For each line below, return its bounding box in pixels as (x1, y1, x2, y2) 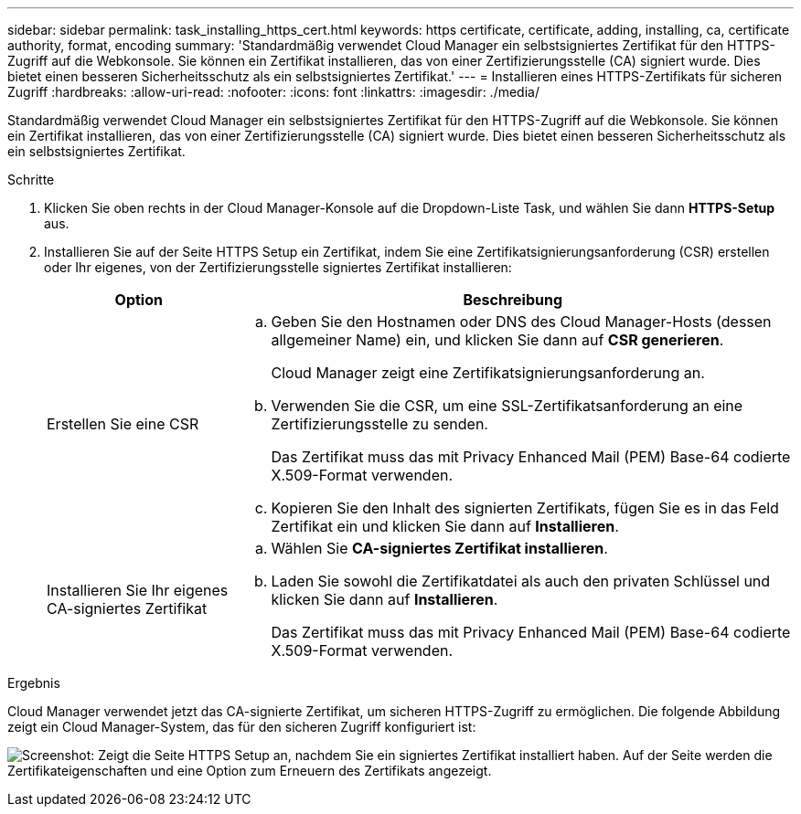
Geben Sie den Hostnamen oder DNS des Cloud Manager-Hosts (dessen (271, 312, 772, 331)
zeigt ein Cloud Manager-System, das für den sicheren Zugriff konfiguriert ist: (7, 719, 476, 735)
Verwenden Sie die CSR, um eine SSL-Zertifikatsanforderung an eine (271, 396, 743, 415)
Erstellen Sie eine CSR (47, 415, 199, 433)
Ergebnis (7, 675, 60, 691)
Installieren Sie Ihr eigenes (47, 581, 229, 599)
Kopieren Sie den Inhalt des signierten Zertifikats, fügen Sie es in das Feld (271, 499, 779, 517)
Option (114, 291, 163, 309)
